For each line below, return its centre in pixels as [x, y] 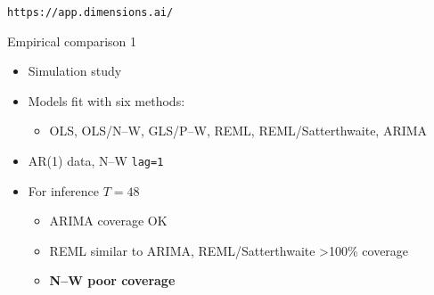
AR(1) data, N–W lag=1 [96, 161]
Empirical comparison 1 [72, 41]
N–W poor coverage [112, 280]
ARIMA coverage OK [108, 221]
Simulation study [75, 71]
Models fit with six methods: [106, 100]
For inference [64, 190]
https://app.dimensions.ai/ [90, 12]
